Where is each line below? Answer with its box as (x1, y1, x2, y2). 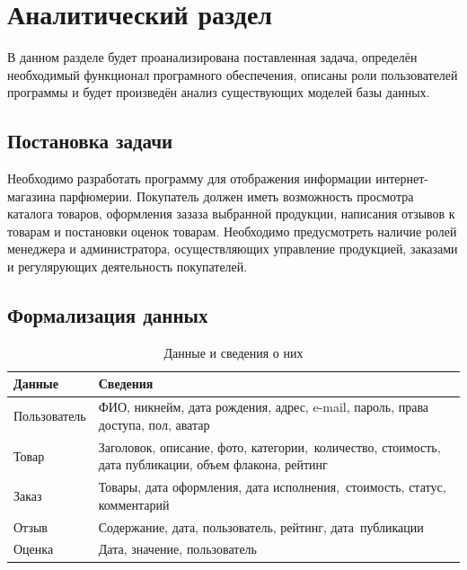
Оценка (13, 539, 54, 558)
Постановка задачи (7, 127, 173, 155)
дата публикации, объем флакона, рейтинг (98, 455, 328, 474)
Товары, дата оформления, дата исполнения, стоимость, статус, (98, 477, 446, 496)
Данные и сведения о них (163, 343, 304, 361)
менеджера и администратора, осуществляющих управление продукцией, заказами (7, 239, 458, 258)
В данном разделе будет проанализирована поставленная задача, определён (7, 48, 418, 67)
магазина (7, 186, 56, 205)
